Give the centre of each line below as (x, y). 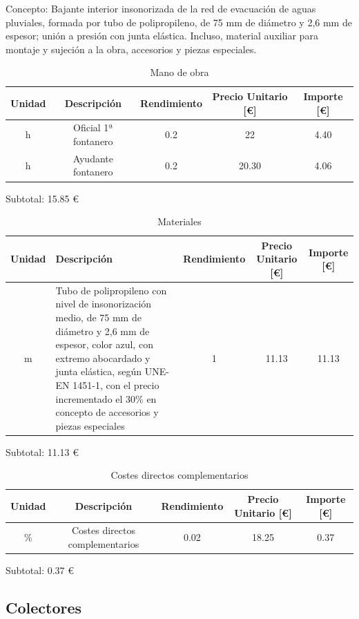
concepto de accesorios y (107, 412)
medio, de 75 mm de (98, 317)
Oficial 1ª (93, 127)
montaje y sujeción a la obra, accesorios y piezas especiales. (131, 49)
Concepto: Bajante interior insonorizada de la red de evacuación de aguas (161, 8)
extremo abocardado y (103, 358)
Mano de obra (179, 72)
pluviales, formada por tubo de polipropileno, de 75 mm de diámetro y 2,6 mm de (179, 22)
